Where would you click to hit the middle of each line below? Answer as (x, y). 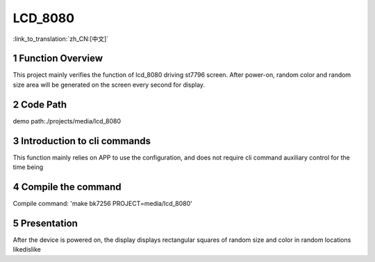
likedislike (27, 250)
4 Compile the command (67, 187)
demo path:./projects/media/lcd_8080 (67, 121)
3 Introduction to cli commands (82, 141)
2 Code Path (40, 104)
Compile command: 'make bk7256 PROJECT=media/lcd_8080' (102, 203)
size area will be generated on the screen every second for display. (109, 85)
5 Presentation (45, 223)
